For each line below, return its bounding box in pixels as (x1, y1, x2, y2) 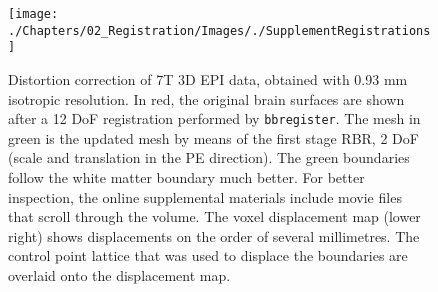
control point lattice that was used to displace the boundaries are (8, 245, 408, 266)
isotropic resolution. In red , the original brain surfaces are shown (8, 88, 405, 109)
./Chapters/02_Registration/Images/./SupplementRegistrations (8, 23, 431, 38)
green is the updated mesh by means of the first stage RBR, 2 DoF (8, 127, 419, 148)
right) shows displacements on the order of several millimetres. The (8, 225, 420, 246)
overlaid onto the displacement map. (8, 264, 231, 285)
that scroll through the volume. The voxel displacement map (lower (8, 206, 421, 227)
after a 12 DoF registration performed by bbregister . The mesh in (8, 108, 421, 129)
